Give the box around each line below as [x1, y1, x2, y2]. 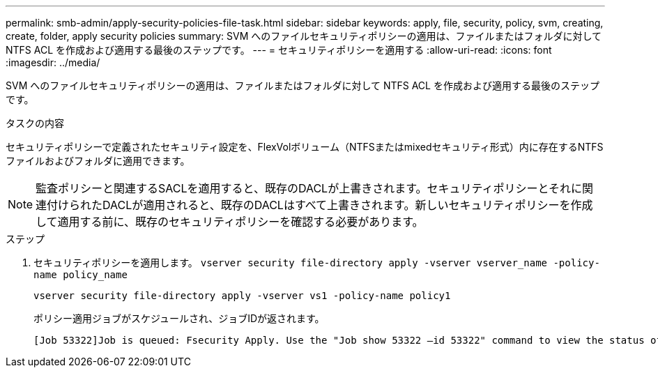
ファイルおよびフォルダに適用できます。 [6, 155, 190, 167]
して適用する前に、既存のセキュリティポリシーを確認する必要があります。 [36, 215, 424, 229]
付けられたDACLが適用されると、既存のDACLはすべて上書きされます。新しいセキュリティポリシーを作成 [47, 198, 593, 212]
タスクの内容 [6, 117, 64, 129]
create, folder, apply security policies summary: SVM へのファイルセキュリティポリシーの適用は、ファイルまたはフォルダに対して [6, 30, 602, 42]
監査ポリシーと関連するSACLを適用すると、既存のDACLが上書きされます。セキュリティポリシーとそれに [36, 181, 583, 195]
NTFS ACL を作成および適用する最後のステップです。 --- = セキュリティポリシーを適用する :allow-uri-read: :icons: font [6, 44, 552, 56]
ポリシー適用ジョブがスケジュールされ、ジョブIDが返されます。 [33, 312, 325, 324]
